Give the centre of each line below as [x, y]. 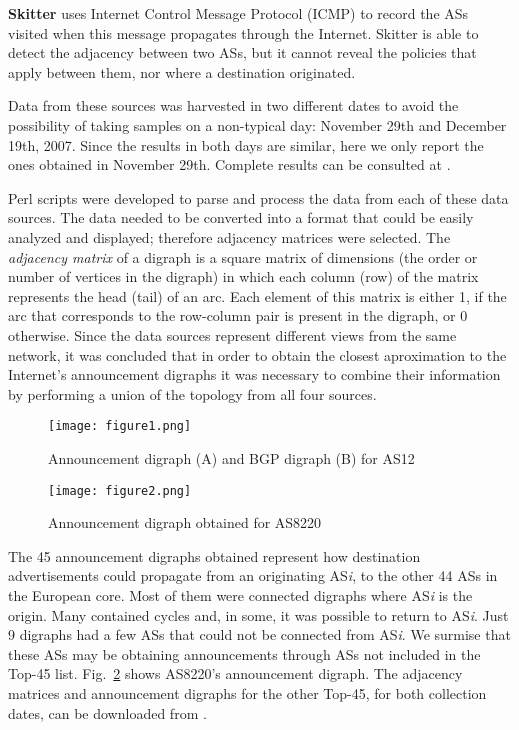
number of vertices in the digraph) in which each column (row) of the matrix [243, 276]
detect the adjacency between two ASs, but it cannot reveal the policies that [242, 52]
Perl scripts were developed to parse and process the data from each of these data [258, 197]
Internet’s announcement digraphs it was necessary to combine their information [254, 374]
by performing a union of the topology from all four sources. [192, 393]
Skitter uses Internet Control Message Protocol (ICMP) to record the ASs [238, 13]
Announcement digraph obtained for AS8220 [185, 522]
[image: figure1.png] [120, 426]
